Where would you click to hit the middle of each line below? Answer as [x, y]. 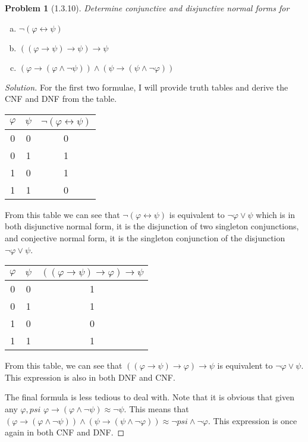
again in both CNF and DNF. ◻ [65, 432]
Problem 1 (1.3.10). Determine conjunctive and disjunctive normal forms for [147, 8]
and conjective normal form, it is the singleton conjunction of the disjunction [145, 237]
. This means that [156, 408]
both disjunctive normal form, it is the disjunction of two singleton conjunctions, [152, 226]
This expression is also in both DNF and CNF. [90, 377]
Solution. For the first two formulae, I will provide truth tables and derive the [147, 87]
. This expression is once [253, 420]
